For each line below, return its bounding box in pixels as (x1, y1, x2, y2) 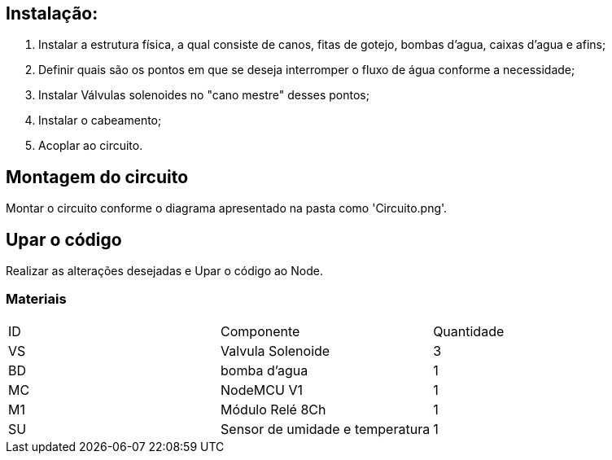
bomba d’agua (221, 361, 308, 379)
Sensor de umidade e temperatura (221, 420, 431, 437)
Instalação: (6, 3, 98, 24)
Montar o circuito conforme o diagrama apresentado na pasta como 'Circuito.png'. (6, 201, 448, 216)
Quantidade (433, 322, 505, 340)
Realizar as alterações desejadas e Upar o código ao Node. (6, 264, 323, 278)
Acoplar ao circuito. (38, 138, 143, 153)
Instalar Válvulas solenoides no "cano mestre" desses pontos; (38, 88, 369, 103)
